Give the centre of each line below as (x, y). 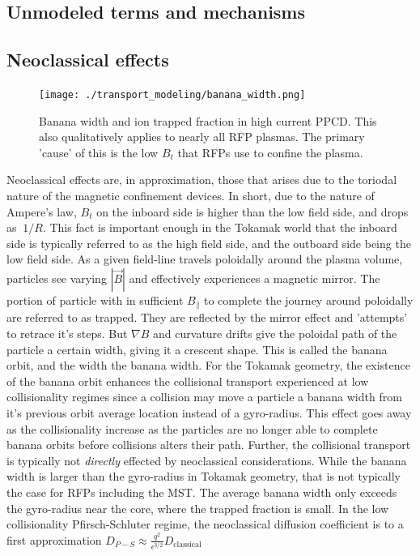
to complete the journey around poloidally (309, 299)
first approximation (54, 539)
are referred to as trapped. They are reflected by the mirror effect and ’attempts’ (207, 317)
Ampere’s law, (42, 211)
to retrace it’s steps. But (67, 334)
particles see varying (57, 278)
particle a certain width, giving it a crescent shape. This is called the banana (197, 349)
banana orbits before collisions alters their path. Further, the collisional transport (209, 445)
